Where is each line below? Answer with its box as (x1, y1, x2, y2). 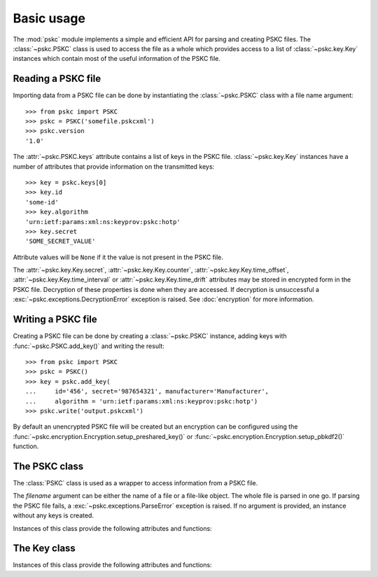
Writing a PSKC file (13, 314, 97, 326)
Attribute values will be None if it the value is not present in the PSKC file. (13, 253, 224, 261)
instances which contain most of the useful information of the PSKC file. (13, 55, 220, 63)
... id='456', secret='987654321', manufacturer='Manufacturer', (25, 387, 269, 396)
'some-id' (25, 198, 59, 206)
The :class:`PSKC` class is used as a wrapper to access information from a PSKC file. (13, 478, 258, 487)
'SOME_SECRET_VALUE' (25, 237, 96, 245)
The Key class (13, 543, 76, 555)
